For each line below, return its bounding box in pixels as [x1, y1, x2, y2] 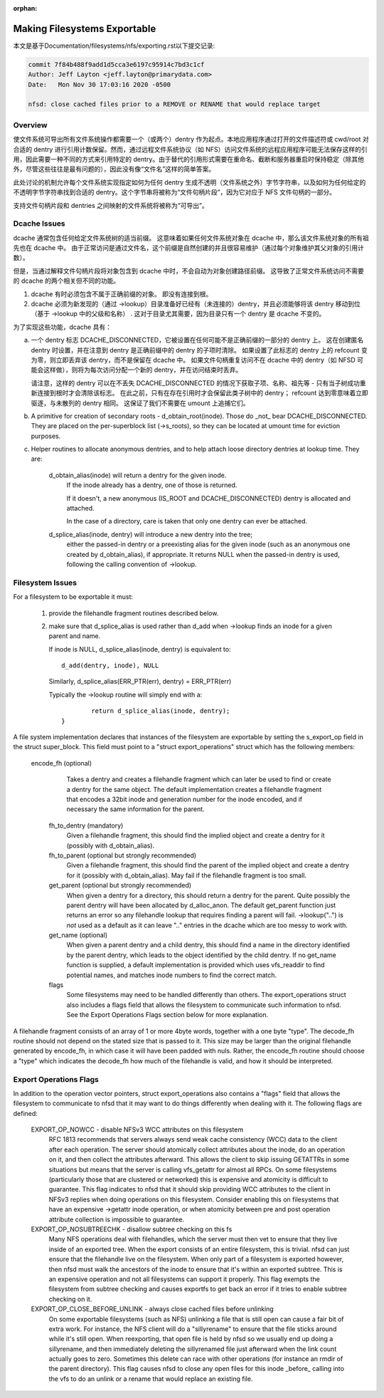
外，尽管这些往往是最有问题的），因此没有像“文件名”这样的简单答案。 [13, 165, 215, 174]
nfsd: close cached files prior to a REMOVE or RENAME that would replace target [28, 100, 321, 108]
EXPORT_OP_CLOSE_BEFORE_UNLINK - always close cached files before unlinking [31, 1305, 274, 1313]
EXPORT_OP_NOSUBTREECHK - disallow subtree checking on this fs [31, 1225, 233, 1233]
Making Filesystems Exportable [13, 22, 156, 35]
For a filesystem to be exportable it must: [13, 593, 134, 601]
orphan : [13, 4, 38, 12]
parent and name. [48, 632, 101, 640]
